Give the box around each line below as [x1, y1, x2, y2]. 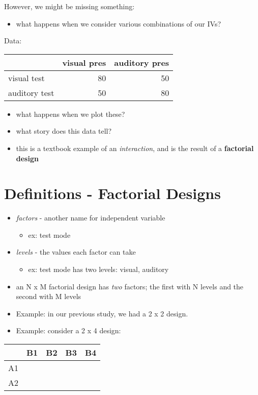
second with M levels [16, 291, 81, 302]
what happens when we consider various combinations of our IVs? [16, 18, 221, 29]
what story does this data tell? [16, 126, 112, 136]
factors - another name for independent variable [16, 212, 165, 223]
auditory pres [114, 56, 169, 68]
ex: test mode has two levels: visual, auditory [28, 264, 169, 275]
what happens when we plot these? [16, 108, 125, 119]
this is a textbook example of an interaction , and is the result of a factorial [16, 142, 254, 153]
